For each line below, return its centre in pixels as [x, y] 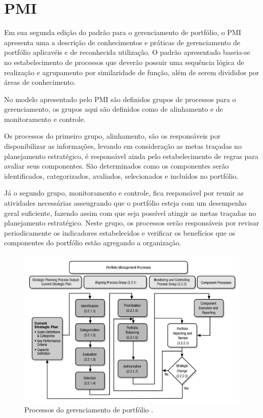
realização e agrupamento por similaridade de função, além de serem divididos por [132, 72]
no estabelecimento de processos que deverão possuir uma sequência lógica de [124, 62]
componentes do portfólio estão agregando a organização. [93, 243]
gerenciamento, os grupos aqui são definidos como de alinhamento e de [114, 109]
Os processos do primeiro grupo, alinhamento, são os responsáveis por [112, 136]
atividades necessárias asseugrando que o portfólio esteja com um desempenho [125, 203]
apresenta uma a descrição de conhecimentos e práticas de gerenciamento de [122, 42]
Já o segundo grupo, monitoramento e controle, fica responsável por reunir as [124, 193]
